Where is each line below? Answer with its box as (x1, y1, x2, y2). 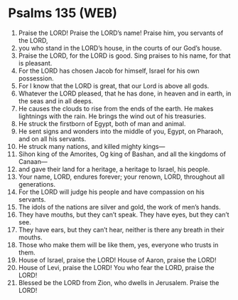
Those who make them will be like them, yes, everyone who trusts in (18, 240, 219, 249)
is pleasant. (18, 58, 53, 67)
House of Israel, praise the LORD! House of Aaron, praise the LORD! (18, 255, 217, 264)
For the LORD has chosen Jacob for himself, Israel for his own (18, 66, 200, 75)
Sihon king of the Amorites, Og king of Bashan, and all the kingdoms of (18, 150, 227, 158)
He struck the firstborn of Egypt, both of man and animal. (18, 119, 186, 128)
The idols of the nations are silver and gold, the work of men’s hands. (18, 202, 221, 211)
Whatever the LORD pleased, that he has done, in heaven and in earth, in (18, 89, 232, 98)
